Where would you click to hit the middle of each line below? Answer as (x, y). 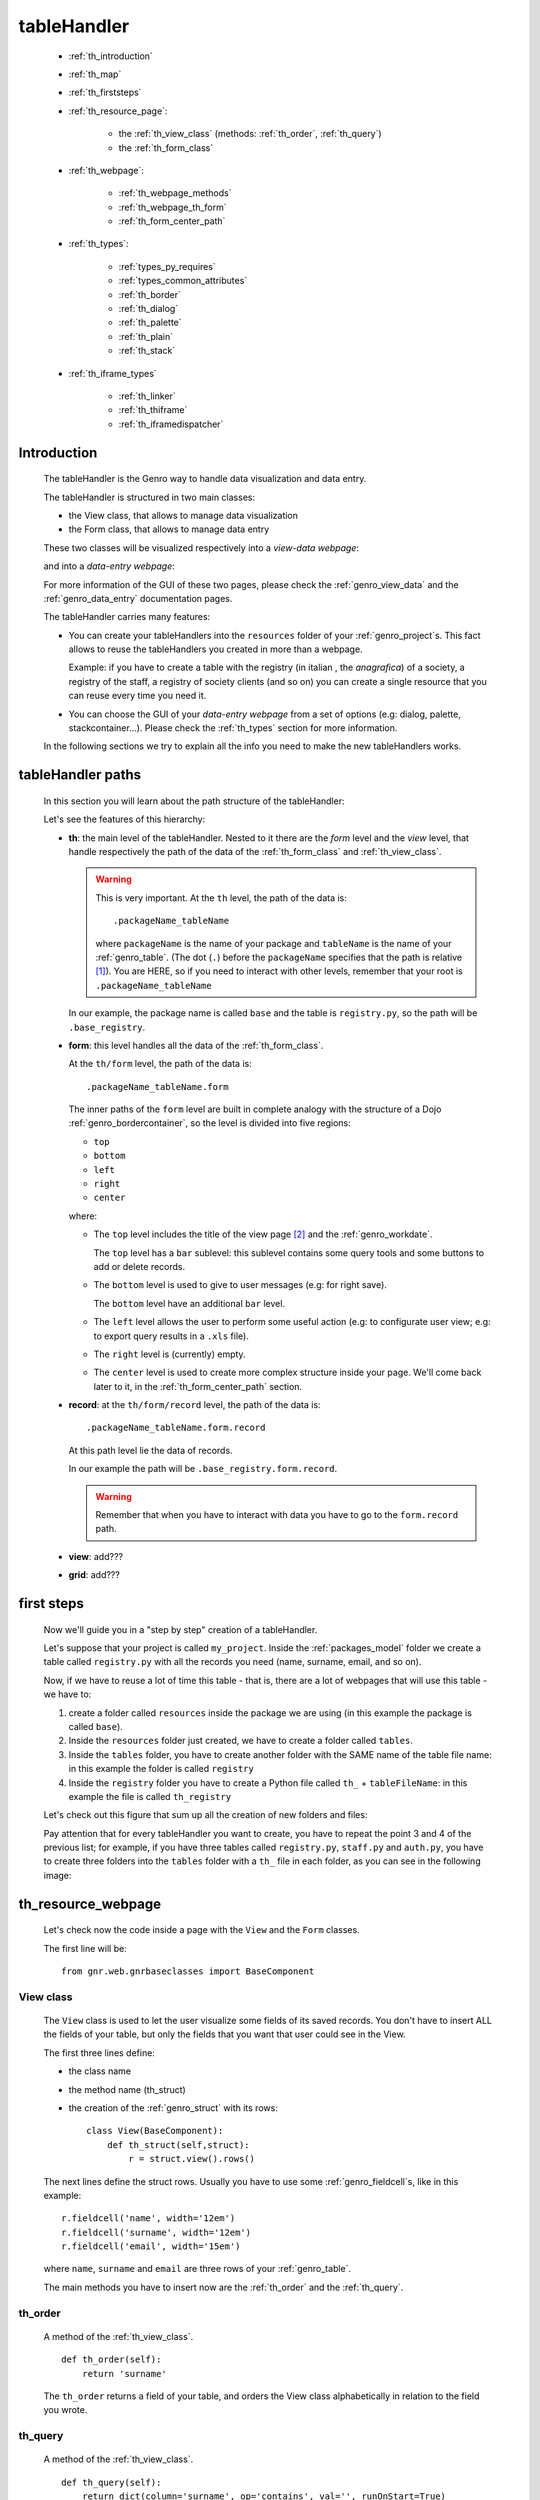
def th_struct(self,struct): (178, 2144)
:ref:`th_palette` (150, 322)
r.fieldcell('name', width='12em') (148, 2218)
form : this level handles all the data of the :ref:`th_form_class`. (196, 1045)
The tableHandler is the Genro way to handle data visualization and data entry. (205, 479)
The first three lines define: (99, 2052)
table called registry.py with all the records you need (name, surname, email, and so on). (232, 1662)
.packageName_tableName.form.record (176, 1428)
